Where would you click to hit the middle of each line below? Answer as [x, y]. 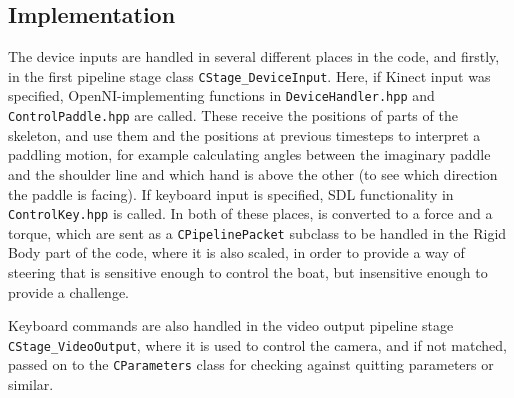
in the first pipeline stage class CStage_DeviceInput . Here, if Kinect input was [249, 75]
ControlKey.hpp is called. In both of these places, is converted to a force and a [250, 213]
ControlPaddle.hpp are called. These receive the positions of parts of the [233, 115]
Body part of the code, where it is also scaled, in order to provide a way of [236, 252]
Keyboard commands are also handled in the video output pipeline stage [231, 325]
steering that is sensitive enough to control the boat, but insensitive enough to [248, 272]
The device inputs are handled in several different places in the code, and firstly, [254, 56]
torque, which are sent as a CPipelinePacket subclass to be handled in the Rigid [257, 232]
